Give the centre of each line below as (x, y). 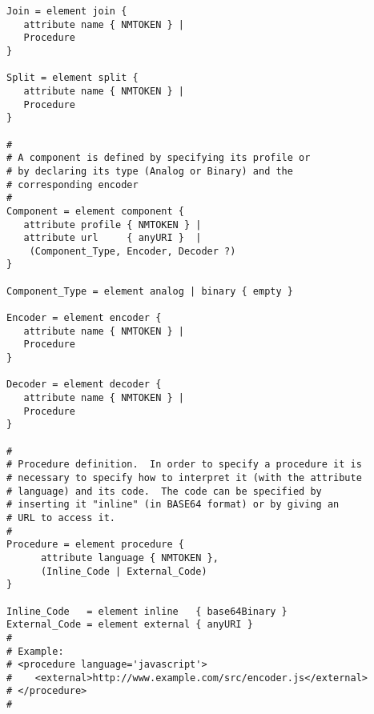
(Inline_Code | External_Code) (124, 571)
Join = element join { (67, 11)
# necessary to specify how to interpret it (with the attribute (184, 477)
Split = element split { (72, 78)
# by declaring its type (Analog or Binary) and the (150, 171)
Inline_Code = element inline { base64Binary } (147, 611)
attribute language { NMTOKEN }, (129, 558)
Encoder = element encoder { (84, 318)
